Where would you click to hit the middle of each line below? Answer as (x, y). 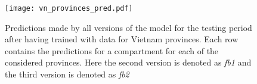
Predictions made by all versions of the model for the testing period (128, 27)
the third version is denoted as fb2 (67, 74)
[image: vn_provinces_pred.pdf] (69, 8)
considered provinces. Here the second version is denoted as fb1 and (128, 62)
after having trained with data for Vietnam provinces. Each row (122, 39)
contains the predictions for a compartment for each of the (112, 50)
